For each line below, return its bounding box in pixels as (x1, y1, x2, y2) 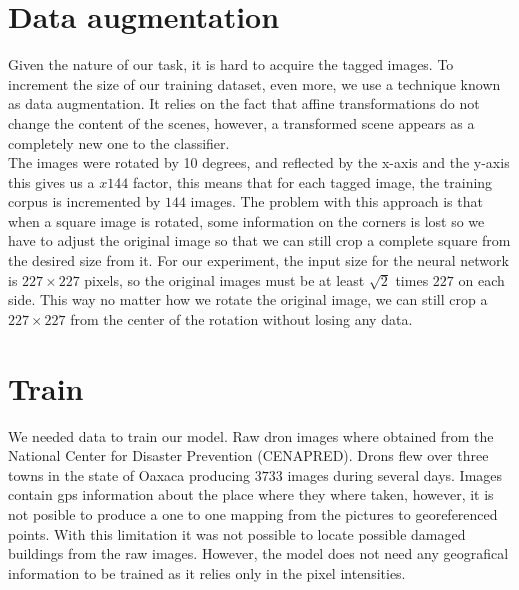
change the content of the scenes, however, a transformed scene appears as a (8, 112, 475, 133)
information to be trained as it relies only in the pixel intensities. (8, 562, 406, 583)
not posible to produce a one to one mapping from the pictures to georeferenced (8, 503, 498, 524)
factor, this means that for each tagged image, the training (132, 171, 493, 192)
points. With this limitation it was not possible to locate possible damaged (8, 523, 466, 544)
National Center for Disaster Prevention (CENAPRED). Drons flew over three (8, 445, 489, 466)
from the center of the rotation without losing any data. (70, 308, 413, 329)
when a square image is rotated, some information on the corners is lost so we (8, 210, 485, 231)
